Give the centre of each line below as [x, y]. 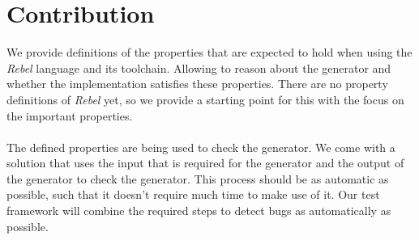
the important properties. [70, 115]
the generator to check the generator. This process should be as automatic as [198, 178]
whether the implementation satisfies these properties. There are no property [197, 84]
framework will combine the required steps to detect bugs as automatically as [199, 211]
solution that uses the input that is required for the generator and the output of [205, 163]
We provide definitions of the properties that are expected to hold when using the [209, 52]
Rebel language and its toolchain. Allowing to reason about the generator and [199, 67]
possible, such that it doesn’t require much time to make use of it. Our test [193, 194]
